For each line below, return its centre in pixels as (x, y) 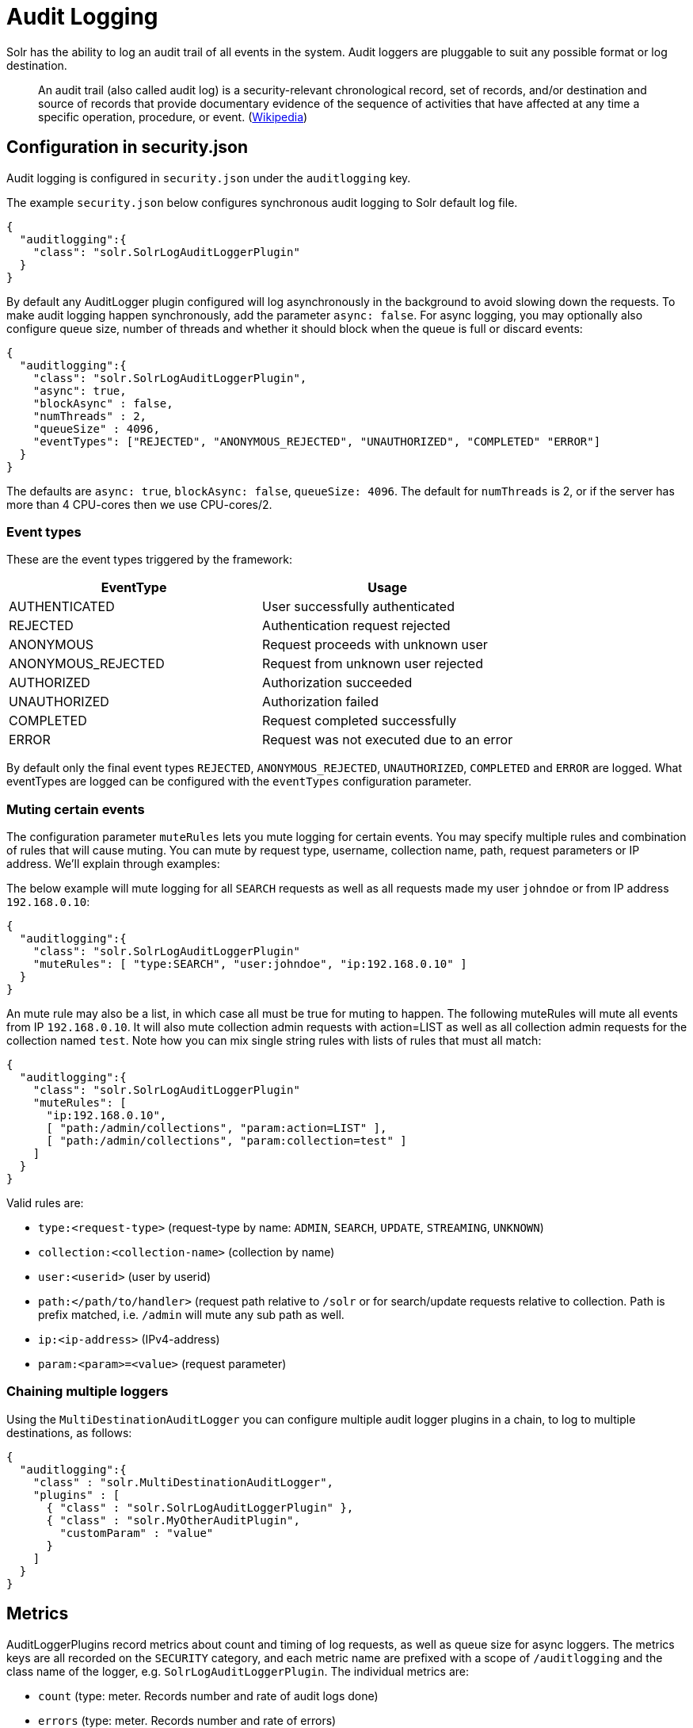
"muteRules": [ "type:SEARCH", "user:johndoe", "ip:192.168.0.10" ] (250, 964)
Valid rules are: (45, 1203)
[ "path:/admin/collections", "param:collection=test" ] (227, 1141)
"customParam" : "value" (137, 1533)
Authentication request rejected (356, 626)
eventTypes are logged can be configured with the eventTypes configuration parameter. (239, 782)
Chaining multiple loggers (88, 1392)
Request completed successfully (360, 721)
